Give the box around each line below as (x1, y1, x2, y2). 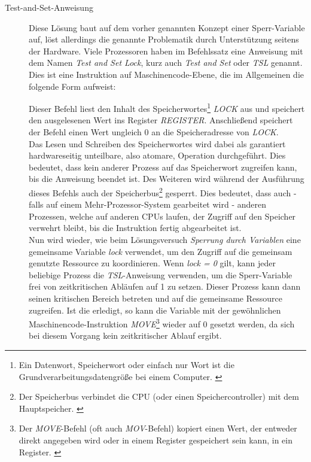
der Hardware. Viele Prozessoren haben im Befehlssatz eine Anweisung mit (29, 44, 303, 57)
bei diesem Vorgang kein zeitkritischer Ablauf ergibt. (29, 329, 222, 342)
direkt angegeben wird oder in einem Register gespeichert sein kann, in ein (19, 433, 292, 446)
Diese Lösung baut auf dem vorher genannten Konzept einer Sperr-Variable (29, 21, 305, 34)
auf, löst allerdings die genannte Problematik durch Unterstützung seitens (29, 33, 299, 45)
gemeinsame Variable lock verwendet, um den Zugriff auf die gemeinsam (29, 245, 292, 257)
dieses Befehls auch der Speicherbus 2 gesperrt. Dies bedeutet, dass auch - (29, 184, 297, 199)
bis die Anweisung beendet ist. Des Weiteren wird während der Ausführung (29, 172, 304, 185)
